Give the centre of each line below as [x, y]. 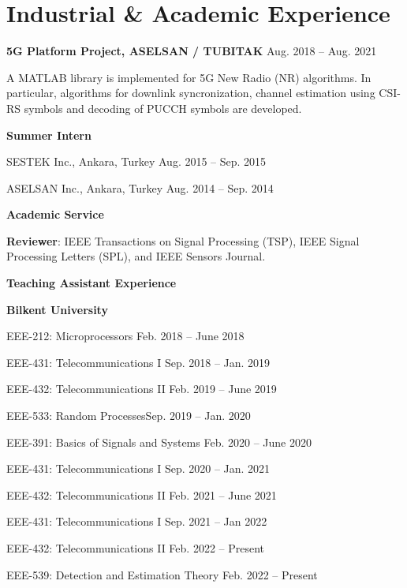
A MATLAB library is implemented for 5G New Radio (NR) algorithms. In [189, 77]
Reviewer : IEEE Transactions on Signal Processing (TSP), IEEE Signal [183, 240]
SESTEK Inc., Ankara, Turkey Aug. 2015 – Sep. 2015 [136, 161]
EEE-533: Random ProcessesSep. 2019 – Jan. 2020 [129, 416]
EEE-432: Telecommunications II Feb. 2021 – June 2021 [142, 494]
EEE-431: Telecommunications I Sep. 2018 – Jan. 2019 [138, 362]
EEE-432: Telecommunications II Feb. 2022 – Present [136, 548]
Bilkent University [57, 309]
